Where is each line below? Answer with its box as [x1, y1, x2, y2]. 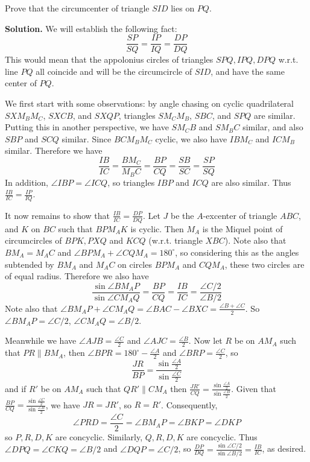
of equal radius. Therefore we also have [5, 270, 149, 282]
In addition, [5, 176, 48, 188]
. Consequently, [161, 398, 218, 411]
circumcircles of [5, 234, 62, 247]
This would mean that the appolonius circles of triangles [5, 53, 214, 66]
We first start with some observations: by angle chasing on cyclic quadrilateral [5, 97, 294, 110]
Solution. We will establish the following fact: [5, 22, 177, 34]
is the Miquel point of [202, 222, 283, 235]
